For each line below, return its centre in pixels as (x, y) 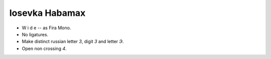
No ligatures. (35, 34)
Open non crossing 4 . (44, 48)
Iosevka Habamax (47, 13)
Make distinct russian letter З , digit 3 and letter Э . (73, 42)
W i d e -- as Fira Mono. (46, 28)
